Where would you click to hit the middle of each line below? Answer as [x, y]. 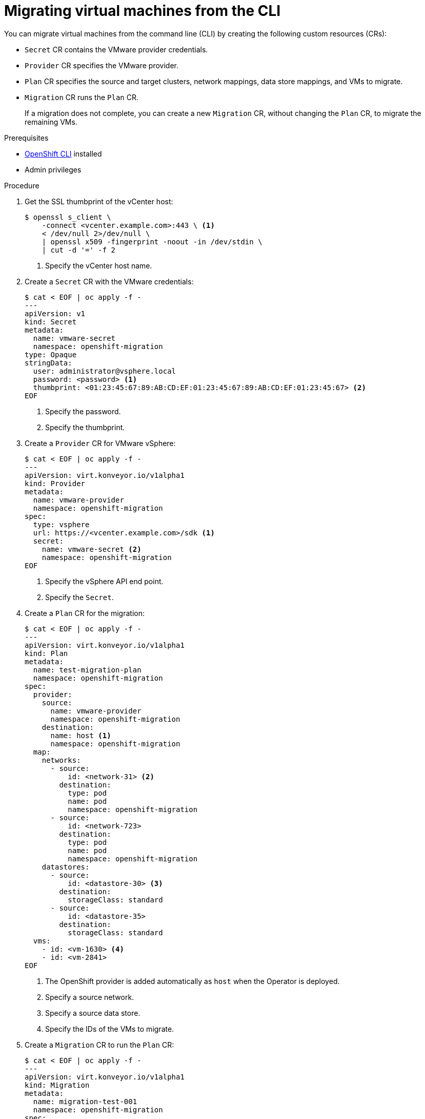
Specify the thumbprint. [85, 427]
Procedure [22, 185]
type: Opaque [51, 354]
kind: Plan [46, 653]
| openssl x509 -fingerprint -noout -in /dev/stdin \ [152, 242]
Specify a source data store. [93, 1013]
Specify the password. [83, 411]
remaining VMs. [51, 122]
